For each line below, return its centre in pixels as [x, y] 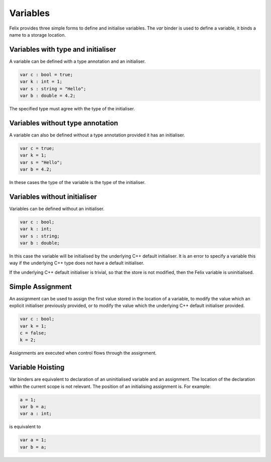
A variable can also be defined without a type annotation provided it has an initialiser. [97, 135]
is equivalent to [25, 427]
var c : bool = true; [46, 74]
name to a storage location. [38, 35]
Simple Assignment [41, 287]
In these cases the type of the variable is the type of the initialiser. [77, 183]
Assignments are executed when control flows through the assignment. [83, 353]
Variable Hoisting [37, 367]
